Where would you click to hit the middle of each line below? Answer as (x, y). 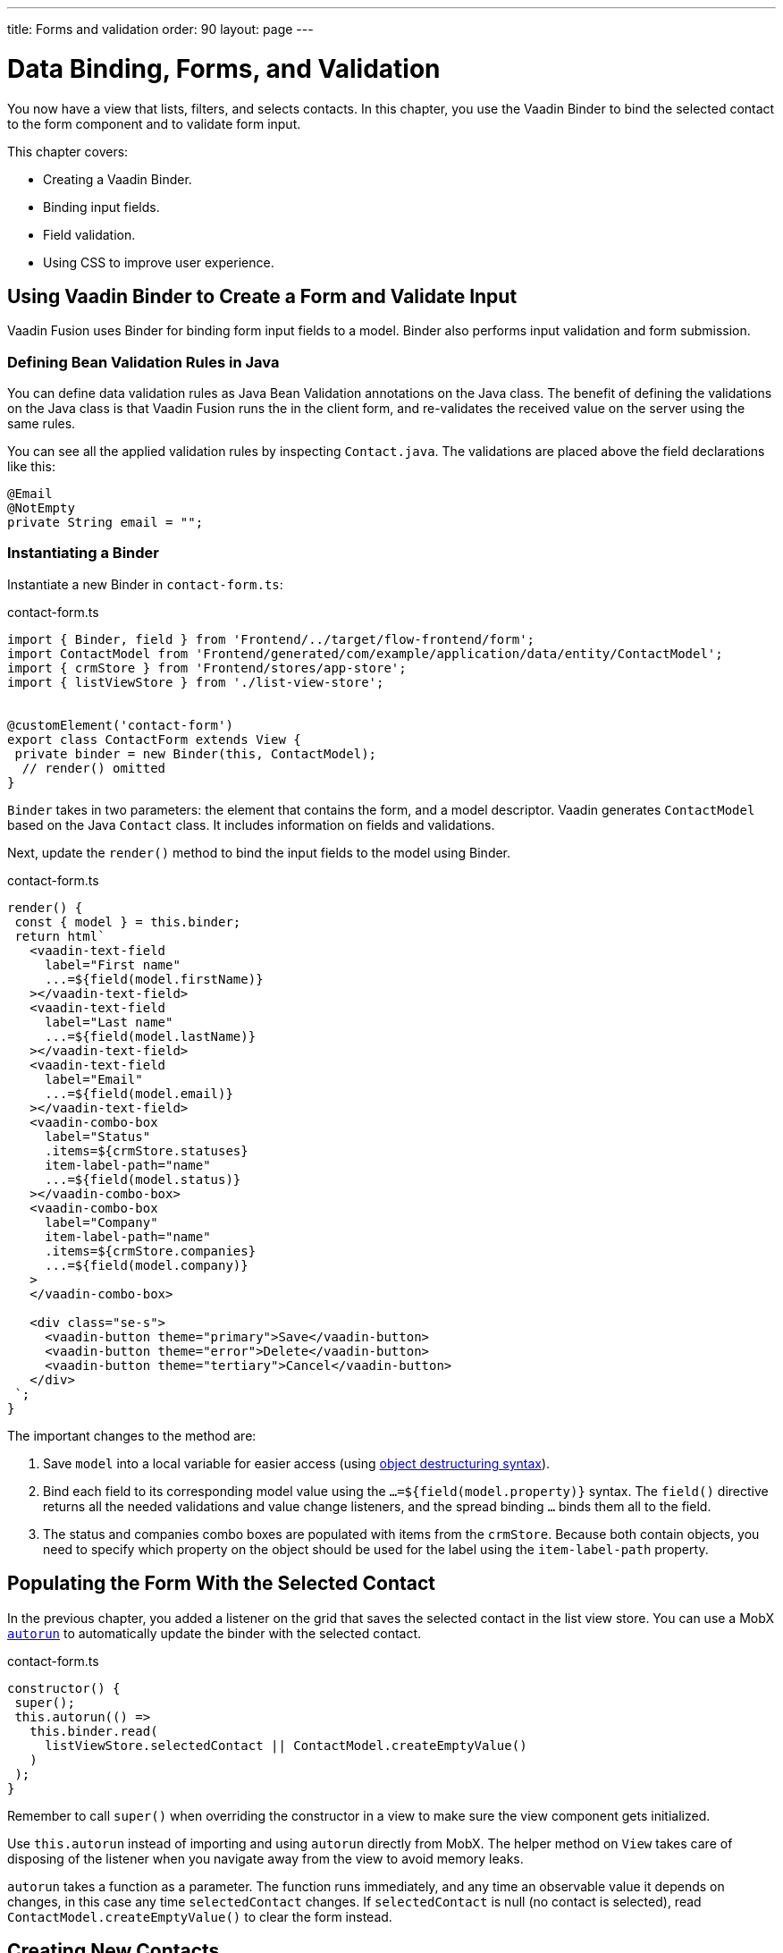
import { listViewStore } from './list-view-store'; (196, 682)
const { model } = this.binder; (128, 922)
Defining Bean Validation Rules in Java (143, 362)
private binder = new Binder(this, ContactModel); (196, 753)
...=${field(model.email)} (139, 1093)
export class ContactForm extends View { (154, 739)
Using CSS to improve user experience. (159, 262)
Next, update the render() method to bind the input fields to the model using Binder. (259, 852)
